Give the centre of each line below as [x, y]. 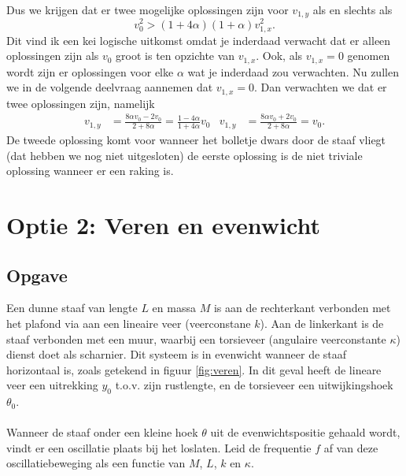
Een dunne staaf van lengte [72, 308]
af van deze [351, 447]
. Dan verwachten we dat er [320, 87]
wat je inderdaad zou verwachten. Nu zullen [293, 71]
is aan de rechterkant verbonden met [302, 308]
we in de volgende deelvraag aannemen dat [110, 87]
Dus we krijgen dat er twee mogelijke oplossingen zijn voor [148, 9]
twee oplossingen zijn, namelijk [81, 103]
